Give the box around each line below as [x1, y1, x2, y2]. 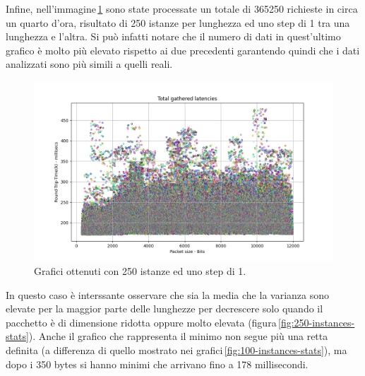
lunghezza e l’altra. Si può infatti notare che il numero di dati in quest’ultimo [6, 29, 341, 44]
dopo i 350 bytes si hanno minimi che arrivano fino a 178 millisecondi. [6, 356, 309, 371]
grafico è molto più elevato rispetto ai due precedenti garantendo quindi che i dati [6, 42, 360, 57]
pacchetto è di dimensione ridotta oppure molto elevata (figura [6, 315, 277, 329]
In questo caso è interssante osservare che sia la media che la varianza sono [6, 287, 329, 302]
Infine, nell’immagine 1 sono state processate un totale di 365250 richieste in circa [6, 1, 358, 16]
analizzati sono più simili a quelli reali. [6, 57, 173, 71]
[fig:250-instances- [277, 315, 355, 329]
